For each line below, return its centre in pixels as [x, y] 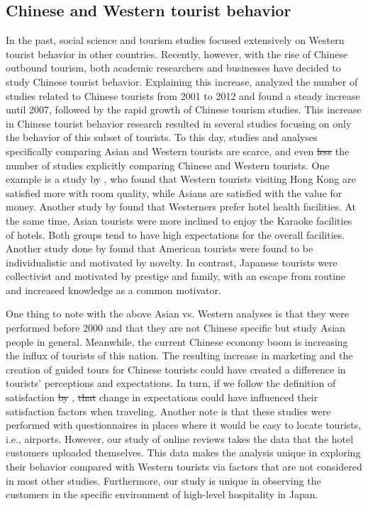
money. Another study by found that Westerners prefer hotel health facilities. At [181, 207]
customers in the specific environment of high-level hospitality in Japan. [162, 494]
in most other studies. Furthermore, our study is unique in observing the [163, 480]
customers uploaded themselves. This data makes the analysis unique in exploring [183, 452]
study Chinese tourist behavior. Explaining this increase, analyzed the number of [182, 81]
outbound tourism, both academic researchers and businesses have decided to [173, 68]
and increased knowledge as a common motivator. [113, 289]
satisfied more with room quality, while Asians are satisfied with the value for [174, 192]
